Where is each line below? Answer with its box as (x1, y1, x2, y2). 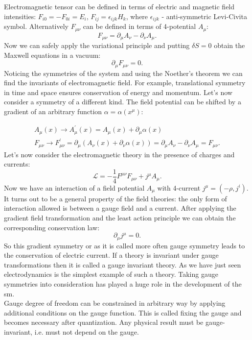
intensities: (4, 11, 36, 21)
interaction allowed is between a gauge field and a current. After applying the (4, 203, 236, 213)
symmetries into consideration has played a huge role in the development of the (4, 278, 242, 289)
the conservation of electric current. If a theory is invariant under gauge (4, 250, 219, 260)
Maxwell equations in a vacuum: (4, 49, 101, 60)
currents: (4, 159, 30, 169)
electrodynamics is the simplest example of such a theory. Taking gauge (4, 269, 218, 279)
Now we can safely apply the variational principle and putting (4, 40, 190, 50)
